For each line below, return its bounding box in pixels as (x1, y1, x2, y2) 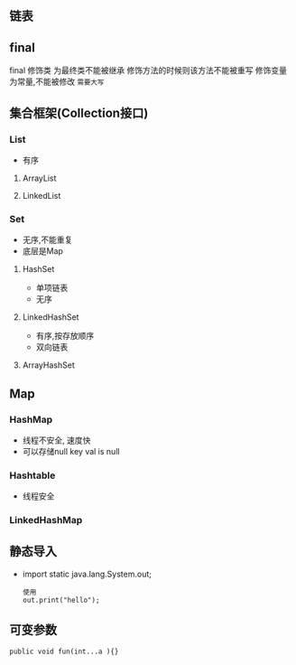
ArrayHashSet (22, 360, 75, 370)
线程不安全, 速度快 (22, 435, 91, 445)
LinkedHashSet (22, 312, 79, 323)
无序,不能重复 (22, 234, 73, 246)
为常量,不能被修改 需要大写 (9, 76, 105, 88)
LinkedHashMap (9, 514, 83, 527)
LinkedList (22, 190, 61, 201)
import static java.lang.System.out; (22, 568, 152, 579)
